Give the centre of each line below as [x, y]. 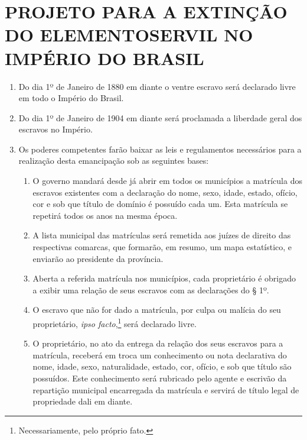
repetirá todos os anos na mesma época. [105, 215]
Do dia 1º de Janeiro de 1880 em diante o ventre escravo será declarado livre [157, 86]
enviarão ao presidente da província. [98, 258]
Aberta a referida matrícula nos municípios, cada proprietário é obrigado [164, 278]
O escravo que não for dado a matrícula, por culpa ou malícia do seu [157, 310]
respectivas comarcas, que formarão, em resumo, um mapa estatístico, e [162, 247]
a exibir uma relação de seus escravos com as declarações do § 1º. [151, 289]
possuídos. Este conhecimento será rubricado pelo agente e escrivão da [160, 378]
